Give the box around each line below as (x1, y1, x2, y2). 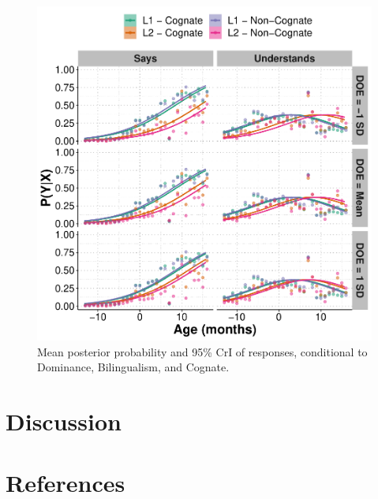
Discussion (6, 404, 122, 437)
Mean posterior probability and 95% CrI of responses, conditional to (37, 343, 368, 359)
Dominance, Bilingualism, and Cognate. (37, 359, 230, 375)
